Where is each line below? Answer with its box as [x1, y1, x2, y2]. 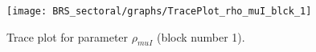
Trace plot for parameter [6, 28, 129, 45]
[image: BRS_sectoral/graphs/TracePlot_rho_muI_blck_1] [6, 6, 312, 17]
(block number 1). [156, 28, 245, 45]
